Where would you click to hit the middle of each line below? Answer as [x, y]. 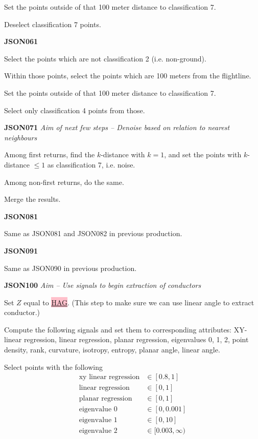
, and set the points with [203, 154]
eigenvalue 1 [98, 420]
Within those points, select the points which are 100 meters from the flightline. [128, 76]
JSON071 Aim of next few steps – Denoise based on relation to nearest [117, 127]
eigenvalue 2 [98, 431]
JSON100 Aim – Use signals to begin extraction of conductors [103, 285]
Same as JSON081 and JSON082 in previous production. [93, 233]
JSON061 [21, 41]
